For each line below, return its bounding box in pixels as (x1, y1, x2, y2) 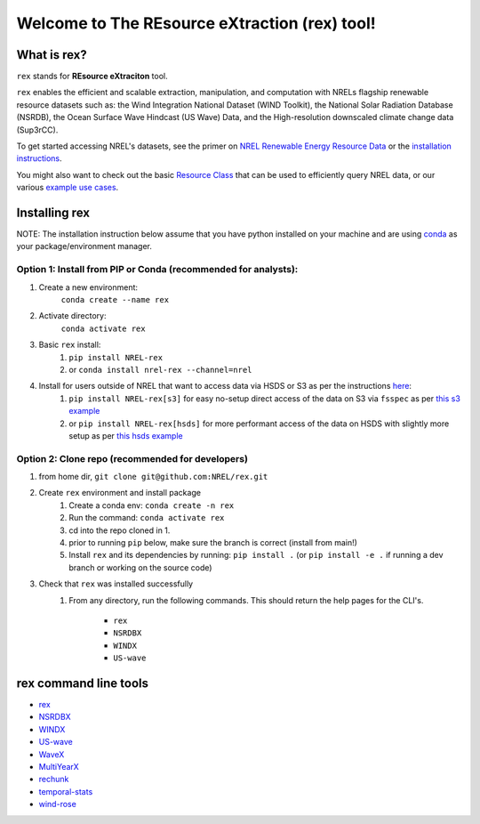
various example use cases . (16, 182, 119, 193)
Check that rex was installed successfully (38, 578, 194, 589)
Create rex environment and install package (38, 488, 202, 498)
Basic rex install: (38, 339, 101, 351)
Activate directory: (38, 311, 107, 321)
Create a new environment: (38, 281, 138, 293)
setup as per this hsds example (68, 430, 183, 440)
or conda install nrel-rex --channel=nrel (68, 364, 252, 375)
